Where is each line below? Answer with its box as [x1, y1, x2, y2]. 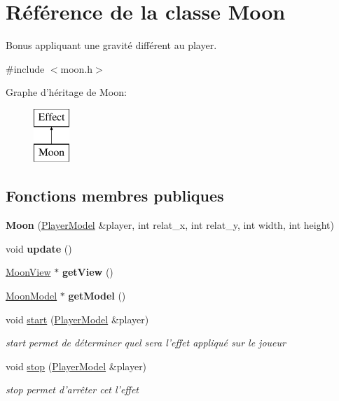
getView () [62, 265, 113, 279]
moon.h [60, 61, 93, 76]
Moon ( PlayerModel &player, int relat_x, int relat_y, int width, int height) [6, 218, 335, 232]
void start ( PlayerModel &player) [6, 311, 149, 326]
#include [6, 61, 45, 76]
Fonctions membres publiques [6, 185, 224, 206]
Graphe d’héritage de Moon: [6, 85, 127, 99]
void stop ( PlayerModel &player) [6, 358, 147, 373]
